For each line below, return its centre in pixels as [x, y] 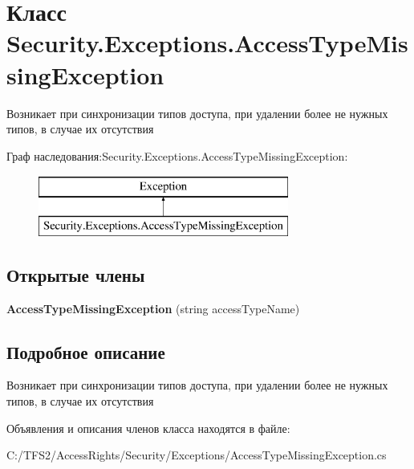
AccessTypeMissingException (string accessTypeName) [153, 308]
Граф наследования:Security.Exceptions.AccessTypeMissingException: [177, 155]
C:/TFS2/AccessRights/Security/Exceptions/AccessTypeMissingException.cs [197, 455]
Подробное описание [86, 351]
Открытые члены [76, 274]
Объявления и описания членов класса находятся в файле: [148, 428]
